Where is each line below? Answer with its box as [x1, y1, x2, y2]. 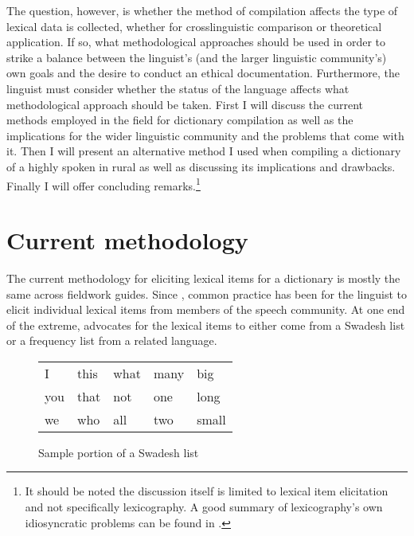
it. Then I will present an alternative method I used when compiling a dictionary [6, 143, 401, 159]
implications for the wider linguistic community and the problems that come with [6, 127, 404, 143]
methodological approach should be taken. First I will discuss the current [6, 96, 363, 112]
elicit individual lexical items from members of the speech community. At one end [6, 301, 405, 318]
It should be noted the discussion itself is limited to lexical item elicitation [25, 483, 389, 499]
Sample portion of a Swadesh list [38, 444, 199, 460]
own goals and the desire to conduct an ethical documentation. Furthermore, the [6, 65, 400, 81]
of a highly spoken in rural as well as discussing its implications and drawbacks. [6, 158, 396, 174]
